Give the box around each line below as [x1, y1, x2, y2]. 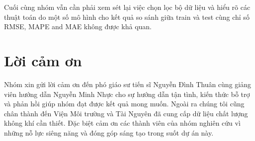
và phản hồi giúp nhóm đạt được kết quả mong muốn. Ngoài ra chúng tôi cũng [4, 98, 245, 109]
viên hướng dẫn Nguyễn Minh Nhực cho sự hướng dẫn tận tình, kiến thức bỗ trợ [4, 89, 250, 99]
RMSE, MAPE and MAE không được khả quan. [4, 21, 152, 32]
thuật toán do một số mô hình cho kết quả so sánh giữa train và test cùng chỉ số [4, 11, 250, 22]
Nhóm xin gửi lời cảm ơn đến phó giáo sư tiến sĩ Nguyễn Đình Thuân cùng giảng [4, 79, 251, 89]
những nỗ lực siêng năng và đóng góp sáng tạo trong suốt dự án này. [4, 127, 214, 138]
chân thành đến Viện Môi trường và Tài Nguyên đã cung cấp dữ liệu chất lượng [4, 108, 248, 118]
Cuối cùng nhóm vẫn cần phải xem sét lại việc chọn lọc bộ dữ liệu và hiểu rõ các [4, 2, 251, 12]
